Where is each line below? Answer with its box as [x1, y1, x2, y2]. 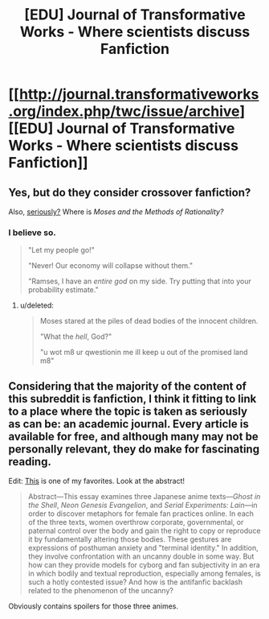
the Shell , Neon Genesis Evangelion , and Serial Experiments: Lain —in [27, 501, 259, 510]
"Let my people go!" [27, 246, 95, 255]
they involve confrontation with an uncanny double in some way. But [27, 551, 255, 561]
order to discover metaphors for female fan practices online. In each [27, 509, 255, 518]
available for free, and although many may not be [8, 429, 259, 444]
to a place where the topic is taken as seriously [8, 404, 247, 418]
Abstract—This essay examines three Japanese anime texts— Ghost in [27, 492, 261, 501]
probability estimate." [27, 285, 99, 295]
